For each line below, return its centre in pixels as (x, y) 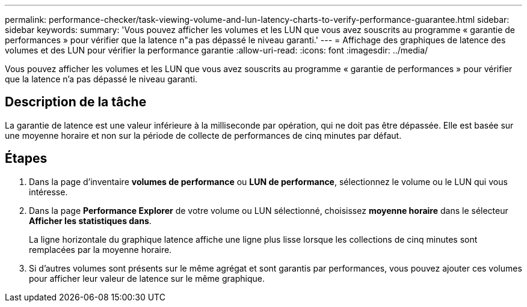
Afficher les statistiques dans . (90, 220)
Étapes (26, 159)
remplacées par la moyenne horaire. (100, 249)
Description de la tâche (76, 102)
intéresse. (48, 192)
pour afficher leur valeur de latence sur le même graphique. (147, 278)
